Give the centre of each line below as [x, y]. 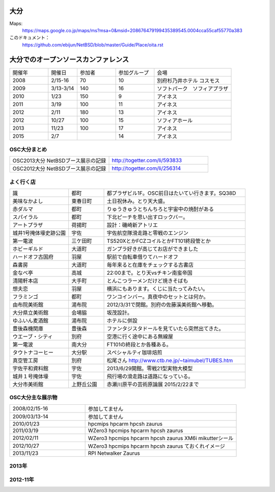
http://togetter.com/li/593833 [147, 161]
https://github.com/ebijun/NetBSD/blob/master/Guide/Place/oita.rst [93, 45]
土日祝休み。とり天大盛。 [137, 201]
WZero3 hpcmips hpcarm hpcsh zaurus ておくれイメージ [156, 446]
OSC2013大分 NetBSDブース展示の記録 [59, 161]
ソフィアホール [175, 120]
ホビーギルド [28, 249]
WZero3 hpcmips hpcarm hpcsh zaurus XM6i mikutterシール [161, 438]
